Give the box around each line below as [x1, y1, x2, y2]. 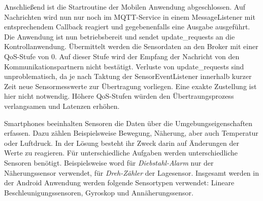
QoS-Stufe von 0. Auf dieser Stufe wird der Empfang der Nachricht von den [4, 51, 240, 61]
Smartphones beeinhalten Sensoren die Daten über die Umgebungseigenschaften [4, 117, 253, 128]
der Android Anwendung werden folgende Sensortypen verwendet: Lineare [4, 177, 235, 188]
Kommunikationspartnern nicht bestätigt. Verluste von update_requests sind [4, 61, 244, 71]
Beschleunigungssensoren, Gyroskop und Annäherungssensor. [4, 187, 193, 197]
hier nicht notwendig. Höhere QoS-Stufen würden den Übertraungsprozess [4, 91, 234, 101]
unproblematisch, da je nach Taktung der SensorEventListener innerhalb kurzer [4, 71, 252, 82]
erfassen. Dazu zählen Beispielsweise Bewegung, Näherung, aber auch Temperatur [4, 128, 258, 138]
